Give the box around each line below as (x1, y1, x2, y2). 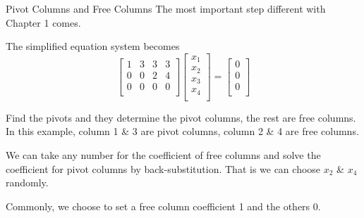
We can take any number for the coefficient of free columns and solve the (6, 147, 321, 162)
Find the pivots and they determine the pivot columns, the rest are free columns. (6, 110, 356, 124)
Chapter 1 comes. (6, 15, 81, 30)
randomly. (6, 175, 49, 190)
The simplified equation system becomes (6, 39, 180, 53)
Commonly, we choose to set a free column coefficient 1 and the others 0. (6, 198, 321, 213)
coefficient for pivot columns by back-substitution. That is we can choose (6, 161, 321, 176)
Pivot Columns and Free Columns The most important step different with (6, 1, 326, 15)
